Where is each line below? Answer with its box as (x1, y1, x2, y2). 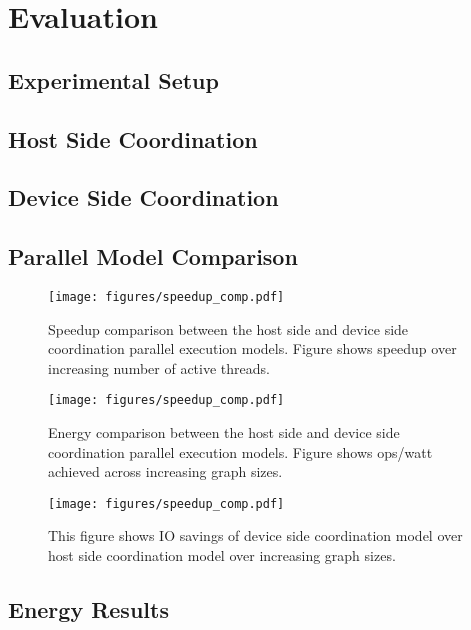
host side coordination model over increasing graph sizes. (48, 545, 396, 566)
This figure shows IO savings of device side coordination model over (48, 525, 463, 546)
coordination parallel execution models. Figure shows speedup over (48, 338, 457, 359)
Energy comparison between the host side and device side (48, 422, 400, 443)
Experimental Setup (8, 64, 219, 95)
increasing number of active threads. (48, 357, 270, 378)
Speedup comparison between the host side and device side (48, 318, 409, 339)
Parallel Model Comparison (8, 241, 298, 272)
